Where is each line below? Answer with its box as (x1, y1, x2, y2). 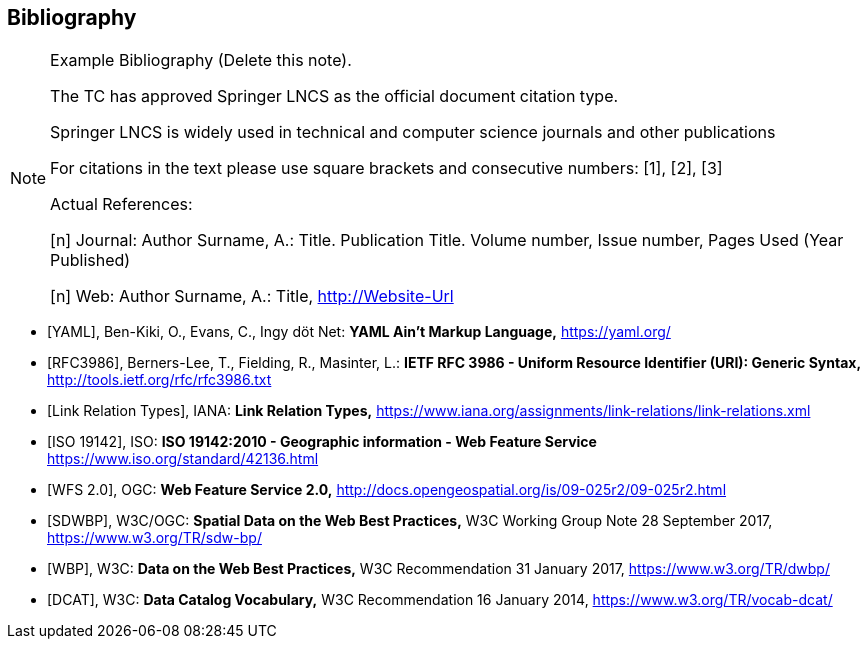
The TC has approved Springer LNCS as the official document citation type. (50, 86, 619, 107)
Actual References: (50, 194, 193, 215)
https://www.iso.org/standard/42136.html (47, 450, 319, 468)
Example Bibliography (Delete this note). (50, 50, 352, 71)
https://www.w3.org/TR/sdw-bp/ (47, 529, 262, 547)
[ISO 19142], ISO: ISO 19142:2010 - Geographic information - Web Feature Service (47, 433, 597, 451)
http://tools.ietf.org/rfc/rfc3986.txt (47, 371, 272, 389)
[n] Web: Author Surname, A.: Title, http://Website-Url (50, 286, 454, 307)
